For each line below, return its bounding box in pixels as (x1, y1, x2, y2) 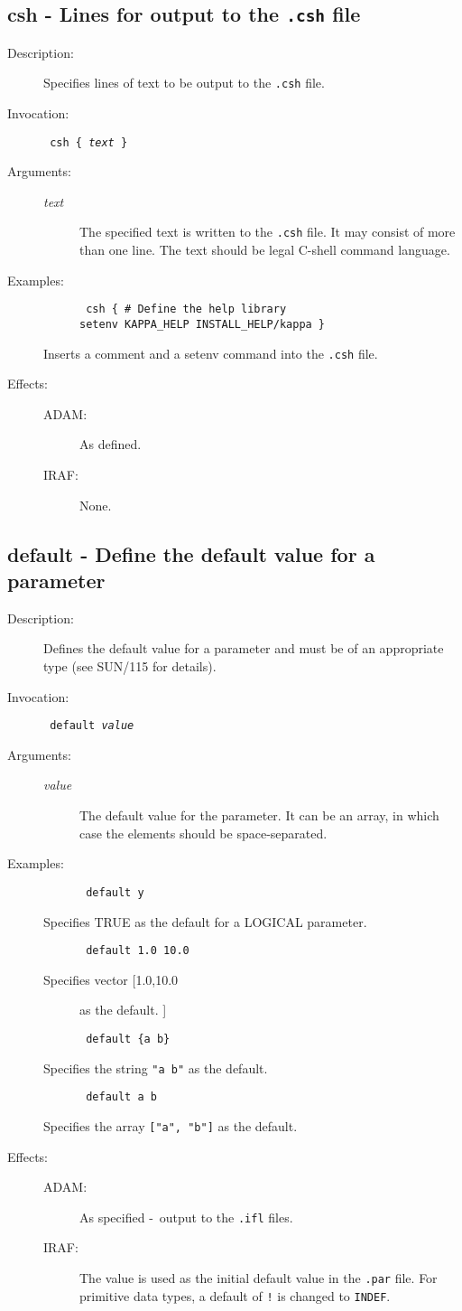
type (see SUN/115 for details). (43, 657, 217, 676)
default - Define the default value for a (7, 539, 375, 567)
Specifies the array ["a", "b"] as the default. (43, 1116, 298, 1135)
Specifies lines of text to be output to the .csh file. (43, 73, 325, 92)
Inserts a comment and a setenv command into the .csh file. (43, 343, 378, 362)
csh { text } (50, 136, 128, 149)
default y (86, 885, 144, 899)
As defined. (79, 435, 142, 454)
